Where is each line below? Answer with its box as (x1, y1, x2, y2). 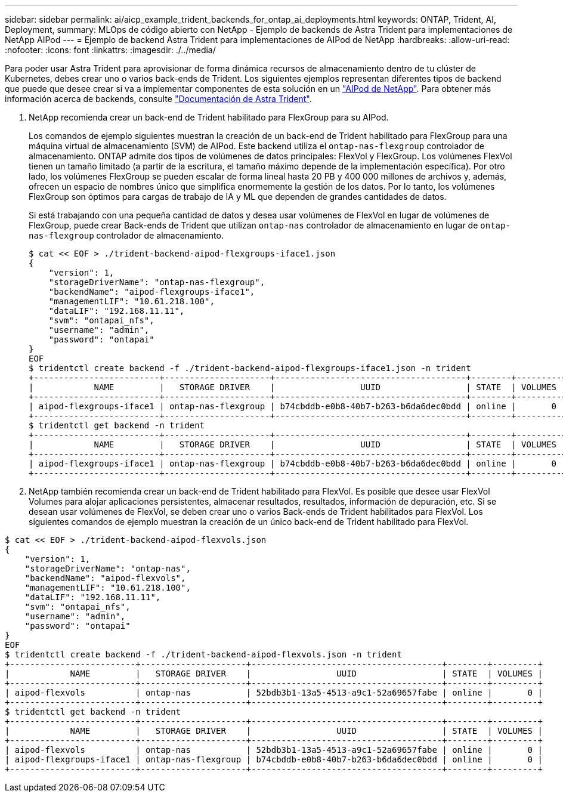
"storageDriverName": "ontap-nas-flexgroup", (48, 277, 265, 287)
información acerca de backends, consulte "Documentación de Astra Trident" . (5, 94, 312, 104)
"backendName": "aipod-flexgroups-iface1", (48, 287, 255, 296)
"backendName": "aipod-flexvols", (24, 573, 186, 583)
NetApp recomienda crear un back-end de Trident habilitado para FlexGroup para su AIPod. (29, 112, 389, 122)
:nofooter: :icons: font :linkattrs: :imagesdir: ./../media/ (5, 45, 216, 55)
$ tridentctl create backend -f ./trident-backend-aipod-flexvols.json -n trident (5, 650, 402, 659)
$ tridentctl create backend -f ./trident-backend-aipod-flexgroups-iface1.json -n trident (29, 363, 471, 373)
